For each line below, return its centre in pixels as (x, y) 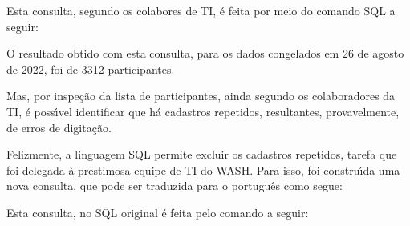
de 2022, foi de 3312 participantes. (91, 69)
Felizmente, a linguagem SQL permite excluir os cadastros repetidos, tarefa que (202, 154)
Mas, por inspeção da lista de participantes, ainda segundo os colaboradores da (201, 96)
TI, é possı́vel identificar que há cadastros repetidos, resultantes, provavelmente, (203, 111)
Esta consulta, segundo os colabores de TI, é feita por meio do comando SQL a (201, 10)
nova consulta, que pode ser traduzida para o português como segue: (175, 186)
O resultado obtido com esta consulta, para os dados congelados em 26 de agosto (205, 53)
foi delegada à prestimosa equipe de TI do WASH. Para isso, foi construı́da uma (203, 169)
